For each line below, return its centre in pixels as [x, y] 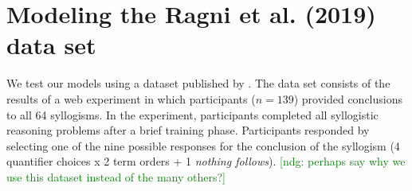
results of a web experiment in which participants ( [131, 98]
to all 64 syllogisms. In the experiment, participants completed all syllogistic [192, 114]
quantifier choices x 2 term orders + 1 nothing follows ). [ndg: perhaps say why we [206, 161]
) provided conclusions [348, 98]
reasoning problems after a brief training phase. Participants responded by [188, 130]
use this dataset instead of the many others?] [116, 176]
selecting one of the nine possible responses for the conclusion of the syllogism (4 [203, 145]
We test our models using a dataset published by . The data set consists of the [198, 83]
